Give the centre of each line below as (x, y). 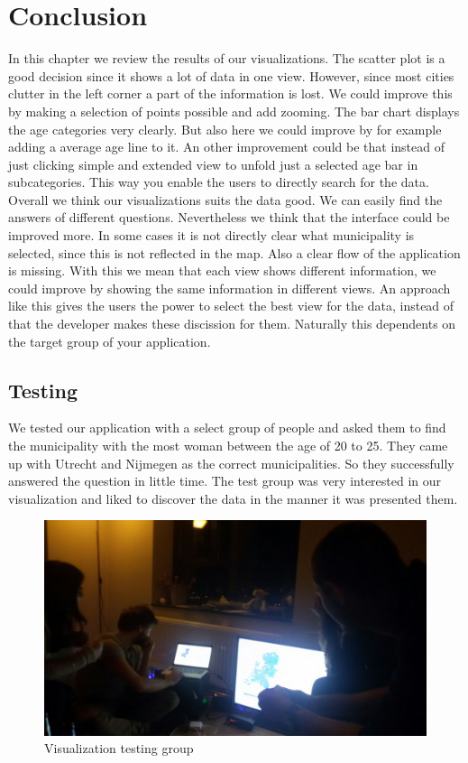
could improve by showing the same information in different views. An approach (229, 288)
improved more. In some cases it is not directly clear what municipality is (211, 235)
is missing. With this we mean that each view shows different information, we (222, 270)
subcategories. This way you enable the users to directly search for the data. (219, 182)
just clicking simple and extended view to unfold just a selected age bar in (213, 164)
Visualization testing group (119, 748)
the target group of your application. (110, 341)
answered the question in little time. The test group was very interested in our (225, 481)
